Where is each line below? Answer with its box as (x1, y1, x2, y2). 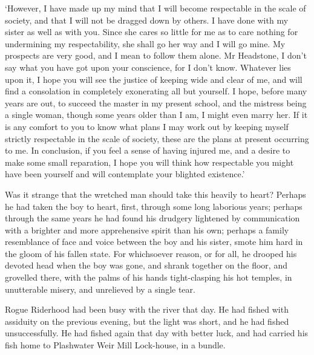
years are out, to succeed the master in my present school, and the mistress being (5, 96, 307, 109)
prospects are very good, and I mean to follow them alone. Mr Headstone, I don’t (5, 49, 307, 62)
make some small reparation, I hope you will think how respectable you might (5, 155, 294, 168)
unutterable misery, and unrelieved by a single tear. (5, 282, 195, 295)
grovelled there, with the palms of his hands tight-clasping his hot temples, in (5, 271, 292, 284)
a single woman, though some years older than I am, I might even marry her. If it (5, 108, 308, 121)
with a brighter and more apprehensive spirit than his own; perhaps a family (5, 223, 289, 236)
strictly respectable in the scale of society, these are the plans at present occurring (5, 132, 309, 145)
